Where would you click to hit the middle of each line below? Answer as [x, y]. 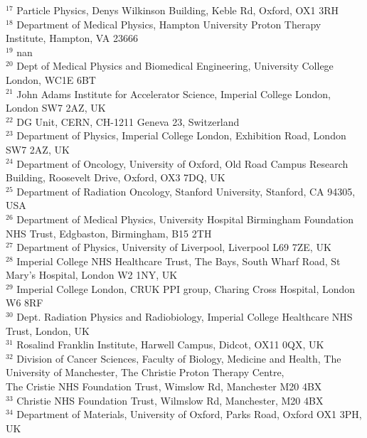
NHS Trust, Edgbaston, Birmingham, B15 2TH [109, 233]
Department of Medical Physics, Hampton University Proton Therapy [169, 24]
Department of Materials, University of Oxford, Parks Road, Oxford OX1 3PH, [189, 414]
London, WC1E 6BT [51, 79]
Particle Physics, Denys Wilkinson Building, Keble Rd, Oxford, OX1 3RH [177, 10]
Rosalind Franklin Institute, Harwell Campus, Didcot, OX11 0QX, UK [170, 344]
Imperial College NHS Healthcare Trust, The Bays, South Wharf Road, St [179, 261]
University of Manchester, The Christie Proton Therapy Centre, [145, 372]
